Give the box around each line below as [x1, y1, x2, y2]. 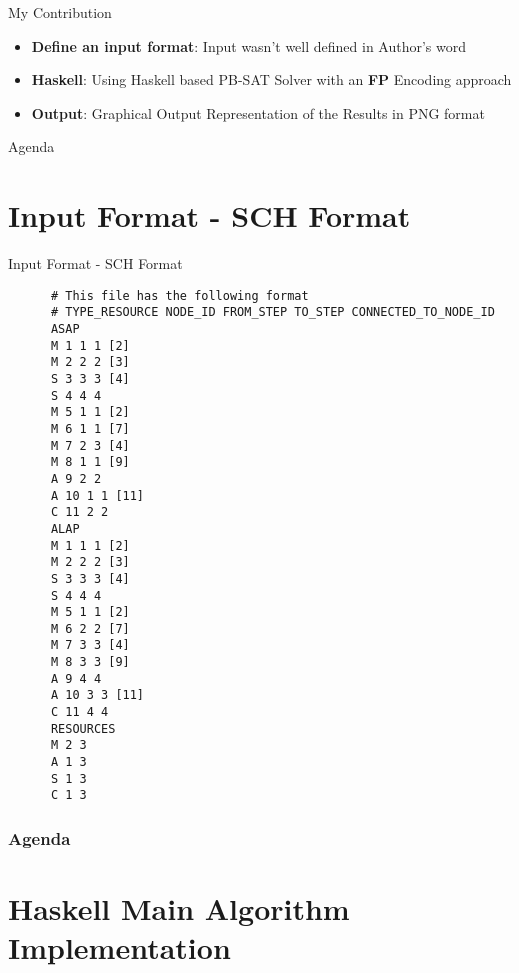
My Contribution [8, 2, 112, 22]
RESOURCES [50, 721, 116, 736]
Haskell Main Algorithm [8, 888, 350, 929]
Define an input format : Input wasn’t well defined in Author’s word [31, 35, 467, 56]
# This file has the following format [50, 288, 309, 303]
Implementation [8, 927, 231, 968]
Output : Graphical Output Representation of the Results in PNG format [31, 102, 485, 123]
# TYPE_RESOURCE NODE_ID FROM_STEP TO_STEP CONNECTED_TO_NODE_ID [50, 305, 495, 320]
